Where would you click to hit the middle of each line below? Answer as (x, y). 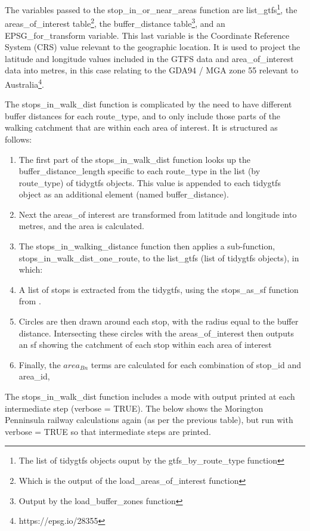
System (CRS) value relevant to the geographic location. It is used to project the (153, 47)
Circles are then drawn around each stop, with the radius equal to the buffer (159, 321)
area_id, (34, 376)
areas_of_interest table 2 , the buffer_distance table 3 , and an (115, 22)
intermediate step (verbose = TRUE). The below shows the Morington (134, 408)
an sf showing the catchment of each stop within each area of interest (145, 345)
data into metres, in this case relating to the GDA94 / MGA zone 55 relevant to (152, 70)
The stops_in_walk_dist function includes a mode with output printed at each (150, 396)
